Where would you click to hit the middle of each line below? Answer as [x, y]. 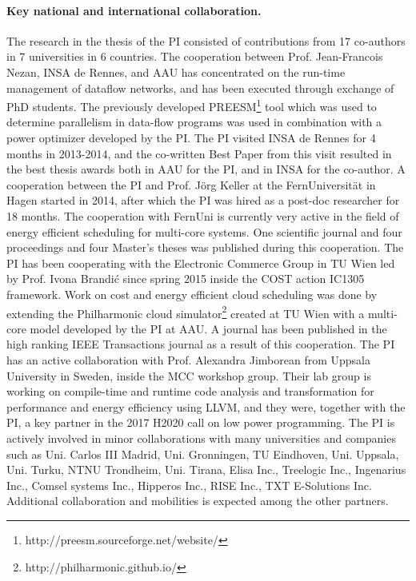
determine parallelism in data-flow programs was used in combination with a [194, 122]
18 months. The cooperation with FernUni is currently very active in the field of [203, 215]
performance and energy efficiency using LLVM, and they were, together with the [206, 406]
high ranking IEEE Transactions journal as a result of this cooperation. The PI [201, 344]
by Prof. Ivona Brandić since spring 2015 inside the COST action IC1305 [186, 279]
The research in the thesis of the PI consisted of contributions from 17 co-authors [206, 40]
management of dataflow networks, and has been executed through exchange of [200, 88]
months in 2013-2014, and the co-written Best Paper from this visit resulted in [199, 153]
